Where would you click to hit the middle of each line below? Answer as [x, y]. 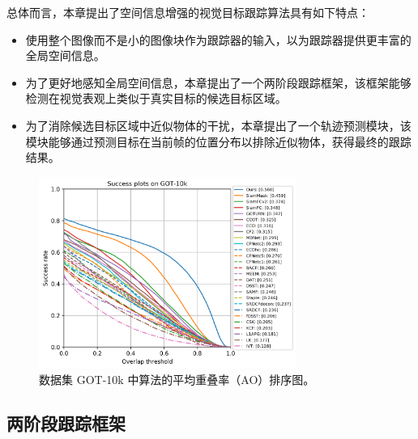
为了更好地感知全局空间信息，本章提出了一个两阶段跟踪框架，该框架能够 [218, 82]
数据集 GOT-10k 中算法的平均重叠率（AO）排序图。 [177, 380]
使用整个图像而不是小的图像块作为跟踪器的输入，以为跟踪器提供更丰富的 [218, 39]
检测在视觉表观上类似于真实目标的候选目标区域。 [156, 98]
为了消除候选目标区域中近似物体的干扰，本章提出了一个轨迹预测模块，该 [218, 125]
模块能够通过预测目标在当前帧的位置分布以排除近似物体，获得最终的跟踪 [218, 141]
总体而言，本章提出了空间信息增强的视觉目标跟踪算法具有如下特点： [188, 12]
